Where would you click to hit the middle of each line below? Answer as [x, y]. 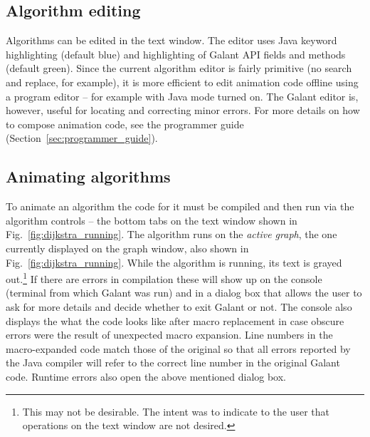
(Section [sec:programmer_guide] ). [82, 138]
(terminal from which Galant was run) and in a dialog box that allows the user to [184, 293]
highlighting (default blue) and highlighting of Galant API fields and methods [176, 54]
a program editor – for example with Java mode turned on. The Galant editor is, [182, 96]
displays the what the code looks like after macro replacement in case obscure [175, 320]
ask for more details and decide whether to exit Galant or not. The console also [179, 306]
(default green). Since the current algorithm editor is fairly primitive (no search [179, 68]
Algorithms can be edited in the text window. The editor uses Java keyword [171, 40]
